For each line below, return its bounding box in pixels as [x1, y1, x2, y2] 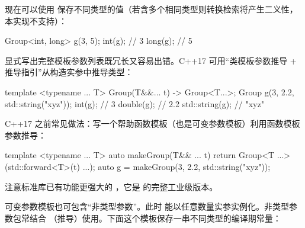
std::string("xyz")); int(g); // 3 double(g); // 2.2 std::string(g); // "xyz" [5, 97, 264, 110]
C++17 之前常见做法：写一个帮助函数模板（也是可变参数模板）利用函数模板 [5, 117, 300, 130]
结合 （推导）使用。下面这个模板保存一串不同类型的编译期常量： [29, 211, 281, 224]
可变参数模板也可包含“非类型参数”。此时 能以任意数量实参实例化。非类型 [5, 200, 289, 213]
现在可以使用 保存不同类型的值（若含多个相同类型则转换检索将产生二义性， [5, 3, 298, 15]
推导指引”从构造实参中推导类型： [5, 66, 133, 78]
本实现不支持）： [5, 14, 67, 27]
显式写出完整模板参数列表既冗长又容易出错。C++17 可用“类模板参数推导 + [5, 54, 297, 66]
